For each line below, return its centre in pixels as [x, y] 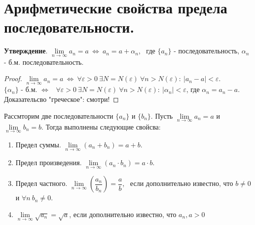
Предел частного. [41, 183]
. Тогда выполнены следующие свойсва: [101, 126]
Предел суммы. [38, 144]
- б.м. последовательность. [44, 62]
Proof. [13, 78]
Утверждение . [26, 51]
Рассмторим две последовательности [59, 115]
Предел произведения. [49, 162]
